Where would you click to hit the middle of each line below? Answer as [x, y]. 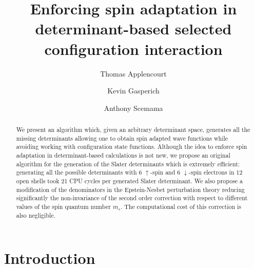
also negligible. [36, 215]
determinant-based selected [133, 28]
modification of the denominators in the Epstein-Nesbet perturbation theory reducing [130, 189]
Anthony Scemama [133, 108]
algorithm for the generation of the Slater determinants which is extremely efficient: [128, 164]
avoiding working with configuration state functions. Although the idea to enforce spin [132, 147]
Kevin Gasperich [133, 91]
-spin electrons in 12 [216, 172]
